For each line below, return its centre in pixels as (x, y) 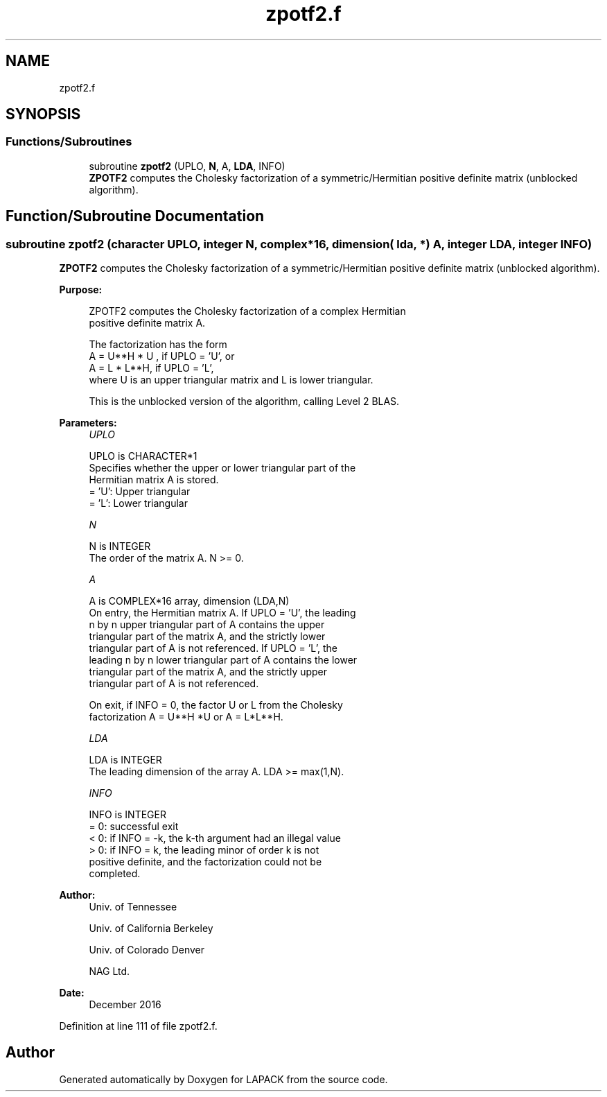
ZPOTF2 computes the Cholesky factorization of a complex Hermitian (247, 311)
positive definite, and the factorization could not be (205, 862)
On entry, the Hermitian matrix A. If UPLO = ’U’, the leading (222, 613)
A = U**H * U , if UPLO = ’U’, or (162, 356)
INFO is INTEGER (127, 815)
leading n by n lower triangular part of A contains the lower (223, 660)
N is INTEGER (120, 546)
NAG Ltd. (109, 971)
